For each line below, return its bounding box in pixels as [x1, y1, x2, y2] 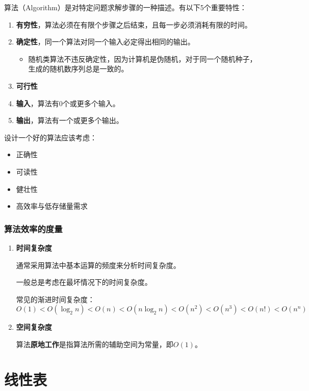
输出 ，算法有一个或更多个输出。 [16, 115, 123, 126]
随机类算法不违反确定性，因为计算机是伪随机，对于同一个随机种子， [28, 53, 257, 64]
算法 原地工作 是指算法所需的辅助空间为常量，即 [16, 338, 173, 349]
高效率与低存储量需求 [16, 201, 88, 211]
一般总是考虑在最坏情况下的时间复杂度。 [16, 277, 152, 287]
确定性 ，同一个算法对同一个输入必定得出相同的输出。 [16, 36, 195, 47]
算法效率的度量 [4, 222, 63, 235]
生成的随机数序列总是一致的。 [28, 63, 128, 74]
